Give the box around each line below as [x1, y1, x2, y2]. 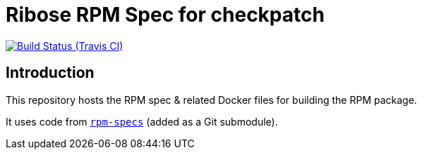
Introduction [6, 64, 95, 82]
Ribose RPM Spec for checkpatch [6, 3, 325, 27]
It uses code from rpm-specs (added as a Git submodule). [6, 115, 278, 128]
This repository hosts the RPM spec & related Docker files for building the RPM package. [6, 93, 417, 106]
